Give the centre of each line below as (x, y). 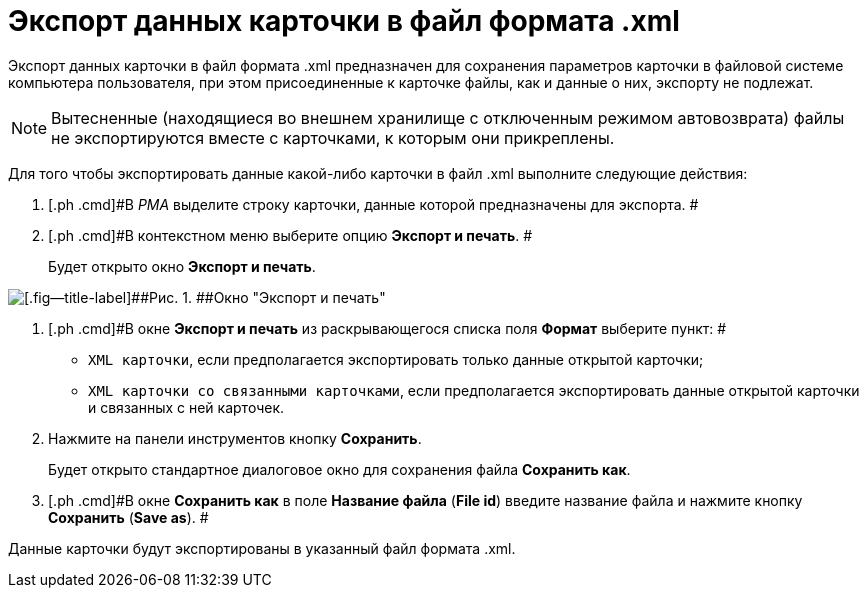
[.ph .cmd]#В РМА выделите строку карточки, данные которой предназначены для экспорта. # (373, 204)
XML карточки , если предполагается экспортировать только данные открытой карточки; (396, 359)
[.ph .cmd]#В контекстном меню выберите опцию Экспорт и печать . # (290, 235)
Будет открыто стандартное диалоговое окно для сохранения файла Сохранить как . (339, 469)
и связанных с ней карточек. (186, 407)
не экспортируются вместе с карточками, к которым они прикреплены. (333, 137)
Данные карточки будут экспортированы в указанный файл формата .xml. (262, 548)
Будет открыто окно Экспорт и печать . (182, 266)
